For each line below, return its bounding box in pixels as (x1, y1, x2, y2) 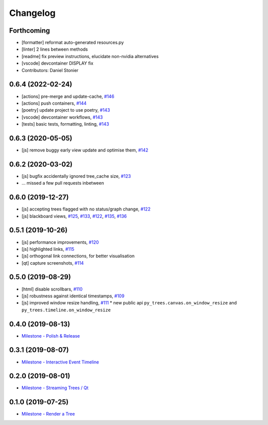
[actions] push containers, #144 (21, 100, 87, 106)
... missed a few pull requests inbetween (21, 180, 104, 186)
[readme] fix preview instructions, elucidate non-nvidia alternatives (21, 53, 159, 59)
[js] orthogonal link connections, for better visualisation (21, 253, 135, 259)
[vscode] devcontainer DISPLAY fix (21, 60, 94, 67)
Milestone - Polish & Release (21, 333, 80, 339)
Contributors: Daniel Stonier (21, 67, 79, 73)
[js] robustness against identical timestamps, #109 (21, 293, 125, 299)
